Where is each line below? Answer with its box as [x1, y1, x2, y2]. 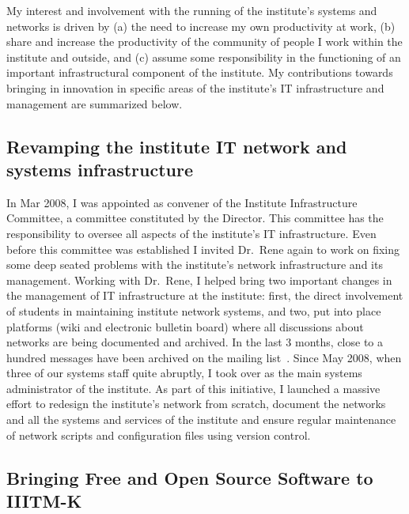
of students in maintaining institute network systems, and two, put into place [6, 302, 381, 319]
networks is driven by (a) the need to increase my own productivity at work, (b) [6, 17, 396, 34]
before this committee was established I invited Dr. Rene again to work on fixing [6, 240, 400, 257]
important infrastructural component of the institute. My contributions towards [6, 64, 393, 81]
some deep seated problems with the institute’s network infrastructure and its [6, 256, 383, 273]
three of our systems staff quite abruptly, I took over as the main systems [6, 365, 362, 381]
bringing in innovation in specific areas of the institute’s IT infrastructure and [6, 79, 384, 96]
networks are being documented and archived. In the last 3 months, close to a [6, 334, 383, 350]
